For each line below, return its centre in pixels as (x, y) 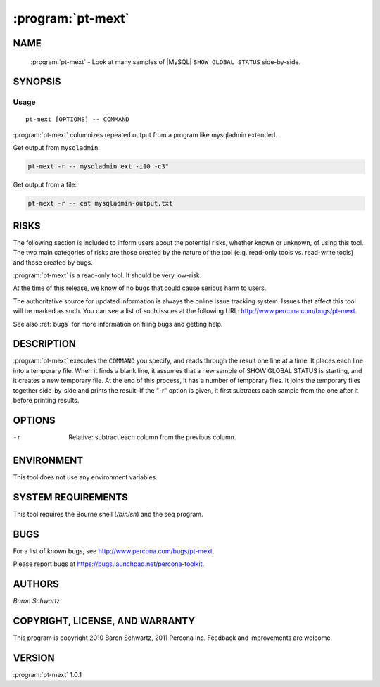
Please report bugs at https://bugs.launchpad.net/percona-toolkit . (109, 564)
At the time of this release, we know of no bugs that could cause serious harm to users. (140, 288)
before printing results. (46, 400)
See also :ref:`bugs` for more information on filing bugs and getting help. (118, 324)
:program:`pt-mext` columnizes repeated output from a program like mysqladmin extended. (145, 134)
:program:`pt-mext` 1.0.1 (47, 674)
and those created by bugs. (53, 262)
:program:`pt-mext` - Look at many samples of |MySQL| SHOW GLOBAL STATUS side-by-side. (166, 62)
